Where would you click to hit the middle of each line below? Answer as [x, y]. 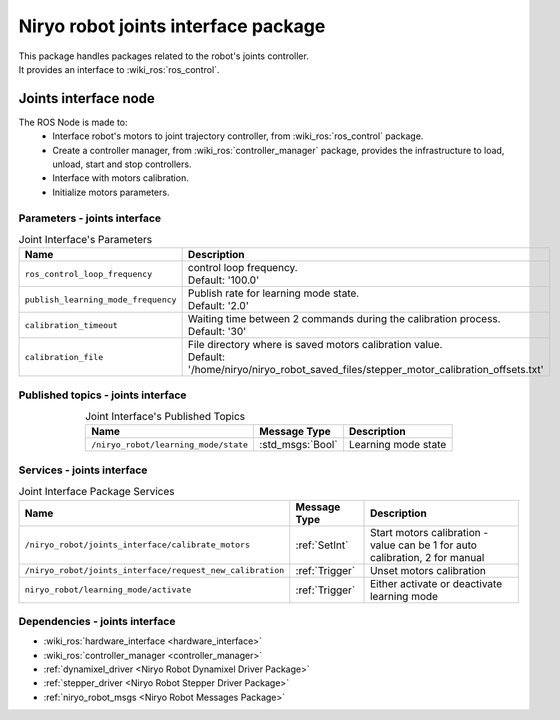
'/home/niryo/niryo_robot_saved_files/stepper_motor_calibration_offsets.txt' [365, 370]
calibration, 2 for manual [427, 557]
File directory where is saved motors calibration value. [315, 345]
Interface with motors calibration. [120, 178]
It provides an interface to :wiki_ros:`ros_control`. [119, 69]
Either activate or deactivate [436, 583]
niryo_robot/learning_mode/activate [108, 590]
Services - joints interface [83, 470]
